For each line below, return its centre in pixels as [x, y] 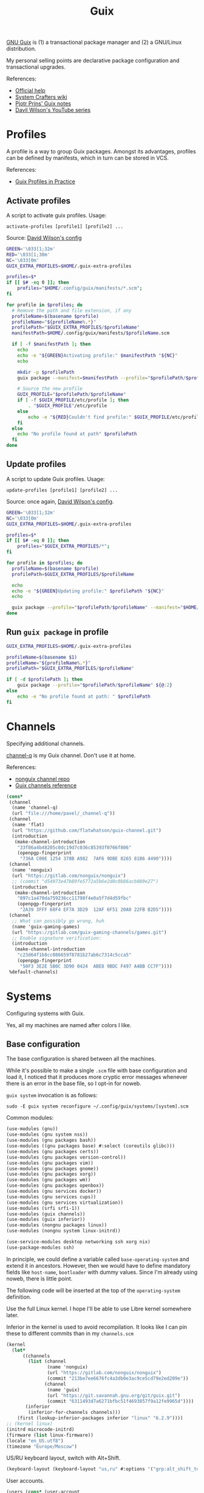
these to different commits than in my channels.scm [70, 1333]
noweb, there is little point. [39, 1278]
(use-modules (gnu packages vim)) [50, 1163]
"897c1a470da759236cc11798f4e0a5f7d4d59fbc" [74, 898]
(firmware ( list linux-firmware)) [50, 1435]
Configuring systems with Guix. [46, 1013]
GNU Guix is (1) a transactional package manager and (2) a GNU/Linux [94, 42]
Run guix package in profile [58, 632]
